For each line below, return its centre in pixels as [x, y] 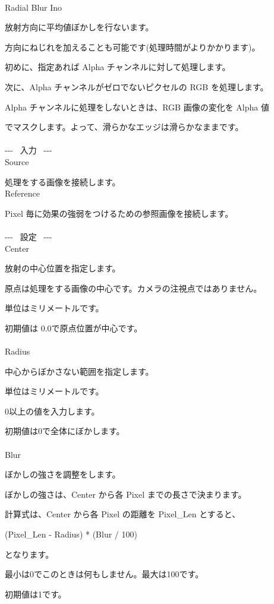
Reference [22, 193]
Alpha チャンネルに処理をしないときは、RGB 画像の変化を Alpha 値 [137, 107]
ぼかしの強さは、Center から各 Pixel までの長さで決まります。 [126, 494]
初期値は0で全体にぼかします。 [65, 431]
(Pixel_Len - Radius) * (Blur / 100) [71, 534]
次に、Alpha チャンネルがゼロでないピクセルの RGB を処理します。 [137, 86]
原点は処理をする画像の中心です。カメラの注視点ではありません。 [133, 288]
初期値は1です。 [36, 594]
